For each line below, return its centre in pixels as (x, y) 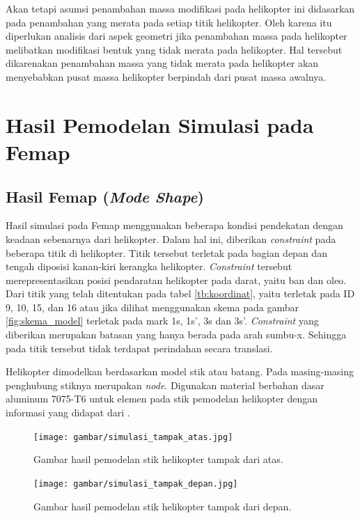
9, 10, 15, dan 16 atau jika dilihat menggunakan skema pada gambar (152, 307)
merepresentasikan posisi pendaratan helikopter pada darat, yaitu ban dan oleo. (176, 280)
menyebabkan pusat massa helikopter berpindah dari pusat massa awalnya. (166, 76)
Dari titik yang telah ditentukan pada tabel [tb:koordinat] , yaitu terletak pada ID (180, 293)
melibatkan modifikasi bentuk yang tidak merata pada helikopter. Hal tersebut (174, 49)
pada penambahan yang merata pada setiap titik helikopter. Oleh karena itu (169, 22)
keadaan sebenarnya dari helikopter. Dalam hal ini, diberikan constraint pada (171, 238)
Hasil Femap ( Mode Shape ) (105, 196)
